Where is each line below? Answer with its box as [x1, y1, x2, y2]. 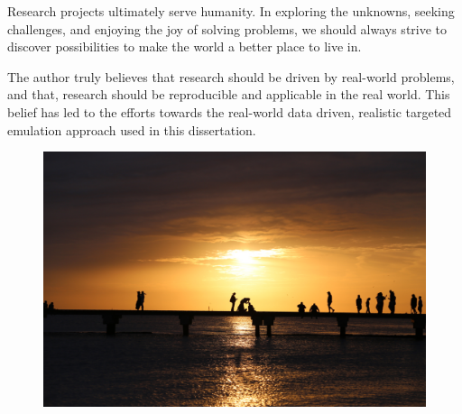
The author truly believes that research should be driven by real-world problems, [7, 67, 455, 86]
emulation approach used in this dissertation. [7, 120, 256, 139]
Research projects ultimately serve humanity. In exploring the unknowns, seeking [7, 2, 455, 20]
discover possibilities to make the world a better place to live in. [7, 37, 362, 56]
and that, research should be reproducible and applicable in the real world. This [7, 85, 450, 104]
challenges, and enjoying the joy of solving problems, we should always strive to [7, 19, 448, 38]
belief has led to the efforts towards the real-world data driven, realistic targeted [7, 102, 452, 121]
